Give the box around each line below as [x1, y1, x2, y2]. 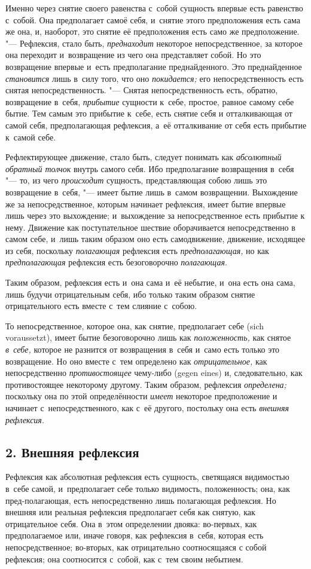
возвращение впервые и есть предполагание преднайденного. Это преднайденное [5, 60, 302, 72]
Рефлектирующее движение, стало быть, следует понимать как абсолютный [5, 151, 282, 163]
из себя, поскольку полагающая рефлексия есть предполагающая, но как [5, 244, 269, 256]
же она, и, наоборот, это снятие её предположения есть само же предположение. [5, 25, 300, 38]
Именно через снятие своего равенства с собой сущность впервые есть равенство [5, 2, 303, 14]
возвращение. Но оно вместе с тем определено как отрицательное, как [5, 354, 267, 367]
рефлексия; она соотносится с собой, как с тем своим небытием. [5, 552, 243, 565]
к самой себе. [5, 130, 56, 143]
